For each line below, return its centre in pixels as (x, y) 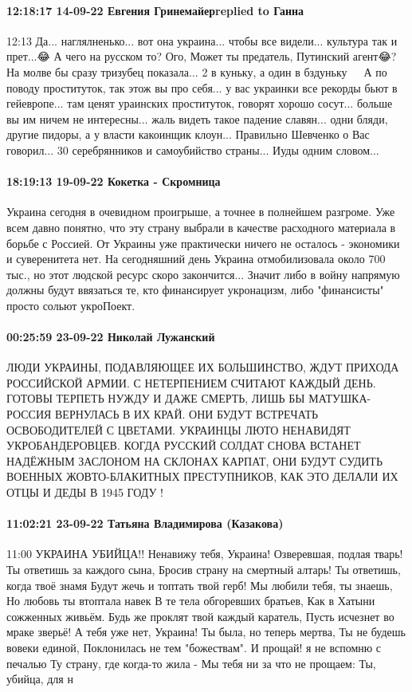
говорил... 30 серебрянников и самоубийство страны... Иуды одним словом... (193, 149)
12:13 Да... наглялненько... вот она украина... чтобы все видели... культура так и (202, 40)
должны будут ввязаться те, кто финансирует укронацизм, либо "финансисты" (195, 290)
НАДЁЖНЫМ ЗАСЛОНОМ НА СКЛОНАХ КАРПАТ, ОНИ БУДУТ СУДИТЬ (194, 460)
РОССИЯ (29, 414)
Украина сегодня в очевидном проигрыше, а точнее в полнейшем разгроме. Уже (201, 212)
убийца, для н (40, 679)
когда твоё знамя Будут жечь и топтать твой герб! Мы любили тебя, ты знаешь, (200, 585)
